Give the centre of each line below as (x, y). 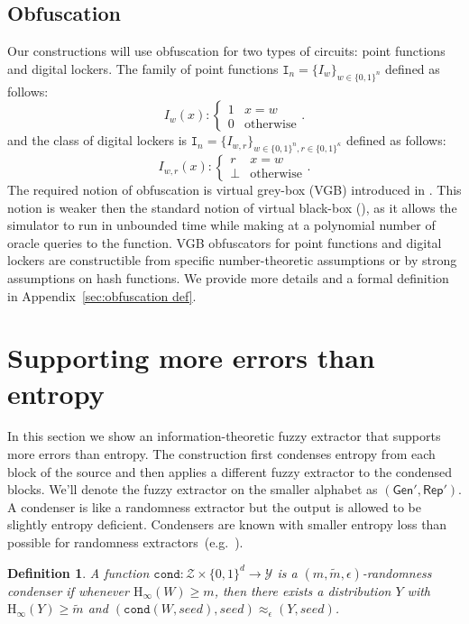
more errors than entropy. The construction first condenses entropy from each (221, 454)
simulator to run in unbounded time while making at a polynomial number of (221, 225)
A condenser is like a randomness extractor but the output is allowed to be (215, 506)
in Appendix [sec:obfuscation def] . (102, 295)
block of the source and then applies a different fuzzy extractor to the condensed (230, 471)
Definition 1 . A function (78, 572)
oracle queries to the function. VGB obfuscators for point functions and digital (225, 242)
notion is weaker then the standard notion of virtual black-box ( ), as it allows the (232, 207)
